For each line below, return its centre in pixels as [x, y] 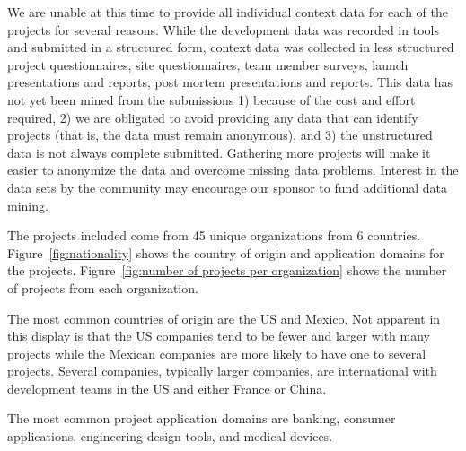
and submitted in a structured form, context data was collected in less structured [231, 47]
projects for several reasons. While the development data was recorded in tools [223, 29]
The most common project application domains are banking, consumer [202, 418]
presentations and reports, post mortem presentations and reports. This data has [230, 82]
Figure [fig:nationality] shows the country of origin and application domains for [226, 252]
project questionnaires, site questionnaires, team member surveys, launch [208, 64]
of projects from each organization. [103, 287]
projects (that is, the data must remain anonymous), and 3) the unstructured [220, 135]
